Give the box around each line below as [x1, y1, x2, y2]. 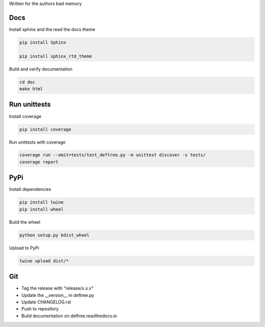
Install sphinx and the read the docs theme [9, 26, 96, 32]
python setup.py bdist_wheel [19, 232, 90, 238]
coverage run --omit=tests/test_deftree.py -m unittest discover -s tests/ [19, 152, 206, 158]
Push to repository [21, 306, 59, 312]
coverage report [19, 159, 59, 165]
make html [19, 86, 43, 92]
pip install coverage [19, 126, 72, 132]
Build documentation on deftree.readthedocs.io [21, 313, 117, 319]
